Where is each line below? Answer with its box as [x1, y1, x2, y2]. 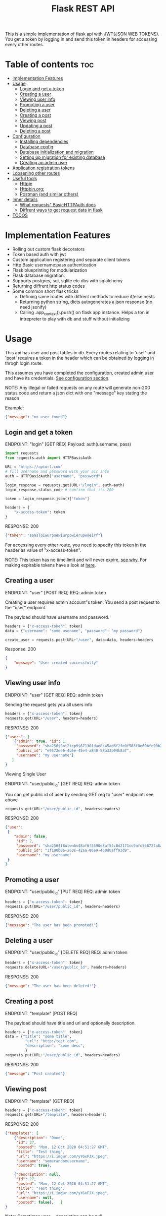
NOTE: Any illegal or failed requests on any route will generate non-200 [5, 384, 151, 390]
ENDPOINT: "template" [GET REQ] [5, 1098, 75, 1104]
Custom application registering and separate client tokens [12, 256, 130, 263]
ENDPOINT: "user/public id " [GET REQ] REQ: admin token [5, 780, 120, 788]
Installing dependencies [19, 138, 69, 144]
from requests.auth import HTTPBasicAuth [5, 455, 92, 460]
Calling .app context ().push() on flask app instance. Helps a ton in [19, 310, 150, 317]
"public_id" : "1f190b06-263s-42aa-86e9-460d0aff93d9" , [16, 848, 132, 853]
